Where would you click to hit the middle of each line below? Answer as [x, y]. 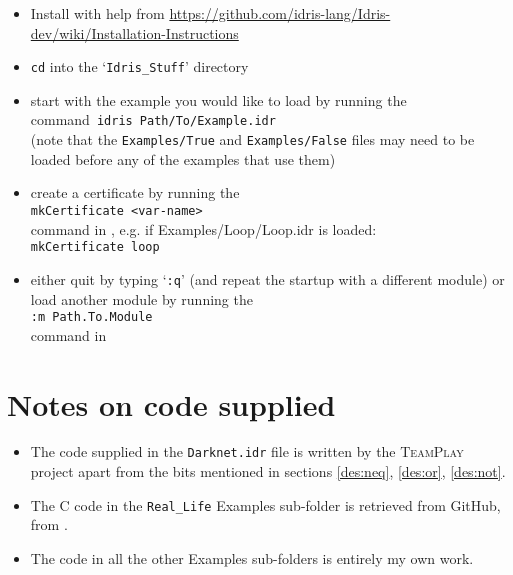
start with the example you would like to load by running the [218, 99]
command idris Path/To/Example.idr [153, 119]
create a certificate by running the [135, 192]
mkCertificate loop [95, 247]
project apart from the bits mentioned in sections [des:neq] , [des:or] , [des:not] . [268, 471]
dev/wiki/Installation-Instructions [134, 32]
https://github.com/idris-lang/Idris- [280, 13]
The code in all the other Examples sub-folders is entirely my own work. [252, 557]
